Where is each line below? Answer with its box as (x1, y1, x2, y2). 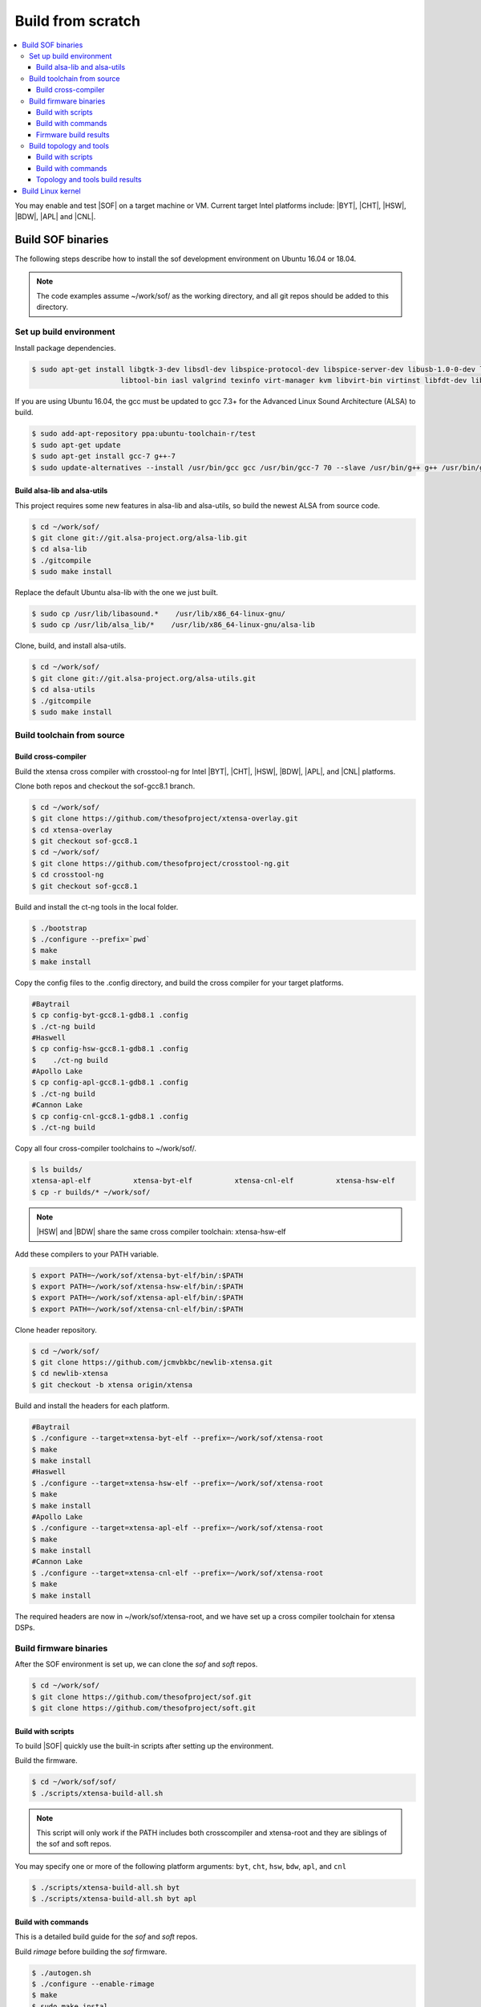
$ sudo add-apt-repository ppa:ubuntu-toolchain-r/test (31, 429, 257, 438)
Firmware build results (36, 129, 110, 140)
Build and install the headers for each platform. (14, 1401, 170, 1411)
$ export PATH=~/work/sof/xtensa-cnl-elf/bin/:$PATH (31, 1305, 244, 1313)
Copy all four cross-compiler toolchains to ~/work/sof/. (14, 1144, 196, 1153)
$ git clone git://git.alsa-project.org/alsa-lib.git (31, 533, 248, 542)
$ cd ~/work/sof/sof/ (31, 1777, 117, 1786)
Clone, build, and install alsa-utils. (14, 641, 127, 650)
